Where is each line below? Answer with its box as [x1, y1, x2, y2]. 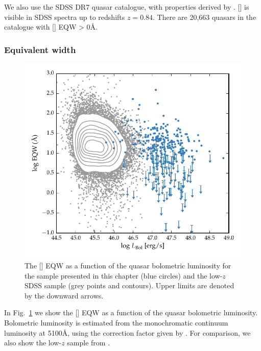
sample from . [67, 337, 110, 348]
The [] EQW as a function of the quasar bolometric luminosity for [25, 260, 231, 271]
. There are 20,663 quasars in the [153, 11, 256, 22]
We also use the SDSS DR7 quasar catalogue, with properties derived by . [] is [4, 2, 249, 12]
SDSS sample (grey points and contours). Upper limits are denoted [25, 280, 234, 291]
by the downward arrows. [25, 290, 104, 300]
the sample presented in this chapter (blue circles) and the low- [25, 270, 223, 281]
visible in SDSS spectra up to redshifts [4, 11, 125, 22]
